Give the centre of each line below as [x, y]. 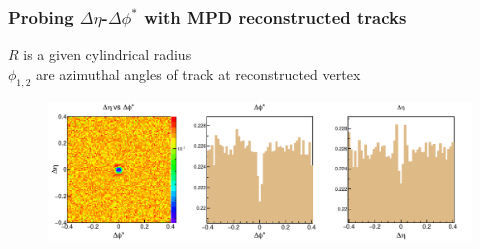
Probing [41, 16]
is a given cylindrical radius [107, 54]
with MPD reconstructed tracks [275, 16]
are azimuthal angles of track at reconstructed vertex [198, 73]
